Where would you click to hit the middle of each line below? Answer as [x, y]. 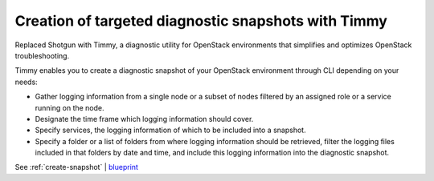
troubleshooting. [42, 55]
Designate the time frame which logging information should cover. [144, 119]
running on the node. [70, 107]
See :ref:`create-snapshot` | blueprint [76, 167]
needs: [26, 82]
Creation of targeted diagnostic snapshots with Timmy [201, 21]
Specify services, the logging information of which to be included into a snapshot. [170, 130]
